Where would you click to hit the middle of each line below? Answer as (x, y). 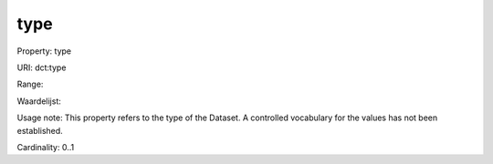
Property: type (44, 51)
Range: (30, 84)
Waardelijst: (39, 101)
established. (40, 130)
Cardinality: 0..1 (46, 147)
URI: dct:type (42, 67)
